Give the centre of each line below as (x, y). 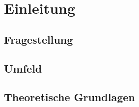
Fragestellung (39, 39)
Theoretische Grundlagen (69, 97)
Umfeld (23, 68)
